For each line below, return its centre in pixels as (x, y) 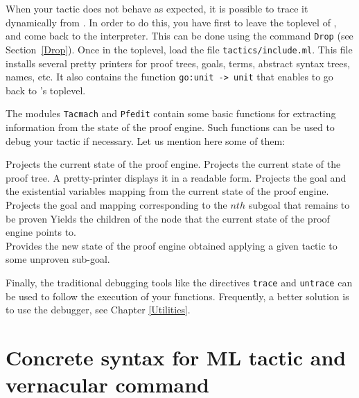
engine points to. (41, 232)
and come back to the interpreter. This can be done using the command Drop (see (179, 36)
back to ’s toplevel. (46, 90)
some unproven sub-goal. (58, 259)
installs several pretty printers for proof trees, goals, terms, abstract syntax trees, (178, 63)
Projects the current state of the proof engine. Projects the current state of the (173, 164)
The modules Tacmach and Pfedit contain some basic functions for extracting (171, 113)
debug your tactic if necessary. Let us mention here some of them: (146, 140)
